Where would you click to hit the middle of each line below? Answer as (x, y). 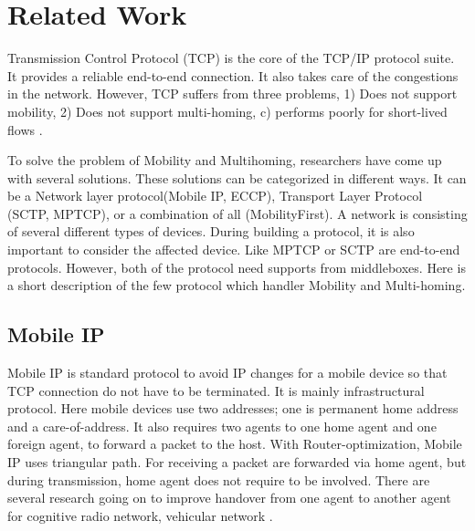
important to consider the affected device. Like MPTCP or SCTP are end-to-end (234, 250)
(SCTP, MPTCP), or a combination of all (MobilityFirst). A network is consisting (237, 213)
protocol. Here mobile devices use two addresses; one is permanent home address (233, 408)
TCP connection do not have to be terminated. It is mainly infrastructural (216, 390)
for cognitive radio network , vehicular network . (140, 515)
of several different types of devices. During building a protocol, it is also (211, 231)
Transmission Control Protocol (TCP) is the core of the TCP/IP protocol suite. (231, 58)
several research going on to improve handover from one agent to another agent (229, 498)
